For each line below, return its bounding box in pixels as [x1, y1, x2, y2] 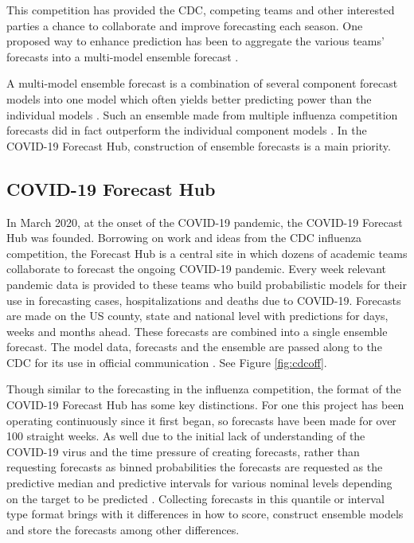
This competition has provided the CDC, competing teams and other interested [6, 2, 395, 18]
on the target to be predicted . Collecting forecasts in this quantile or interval [6, 490, 385, 506]
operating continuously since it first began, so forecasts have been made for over [6, 412, 396, 428]
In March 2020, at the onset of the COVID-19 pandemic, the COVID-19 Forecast [6, 213, 403, 230]
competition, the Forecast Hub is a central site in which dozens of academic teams [6, 244, 408, 261]
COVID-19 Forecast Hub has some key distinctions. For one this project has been [6, 397, 404, 413]
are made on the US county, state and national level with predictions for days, [6, 307, 389, 324]
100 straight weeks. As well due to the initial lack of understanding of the [6, 428, 365, 444]
